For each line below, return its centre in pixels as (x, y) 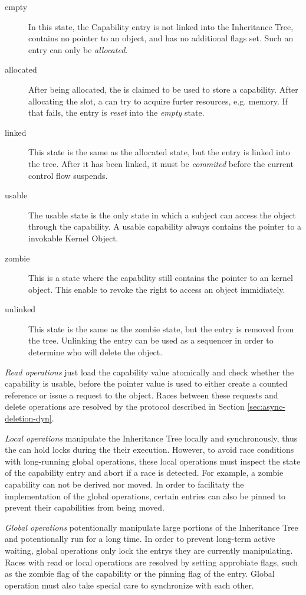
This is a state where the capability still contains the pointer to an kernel (161, 278)
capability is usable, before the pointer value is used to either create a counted (146, 383)
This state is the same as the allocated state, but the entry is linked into (159, 152)
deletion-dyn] (28, 418)
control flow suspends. (68, 175)
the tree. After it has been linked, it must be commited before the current (161, 163)
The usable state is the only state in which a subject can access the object (162, 215)
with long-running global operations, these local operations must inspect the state (153, 461)
